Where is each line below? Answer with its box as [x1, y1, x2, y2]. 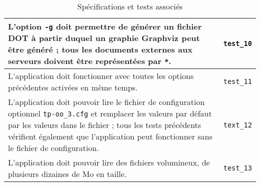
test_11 [223, 77, 252, 85]
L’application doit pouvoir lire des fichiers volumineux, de [8, 156, 210, 168]
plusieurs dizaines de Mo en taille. [8, 168, 127, 179]
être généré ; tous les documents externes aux [8, 43, 192, 55]
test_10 [223, 39, 252, 47]
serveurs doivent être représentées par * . [8, 55, 171, 66]
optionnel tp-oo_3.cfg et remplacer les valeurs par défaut [8, 107, 212, 119]
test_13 [223, 164, 252, 172]
